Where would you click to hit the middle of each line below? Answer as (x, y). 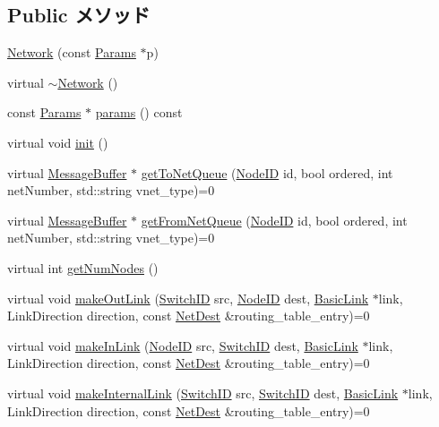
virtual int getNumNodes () (83, 267)
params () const (139, 112)
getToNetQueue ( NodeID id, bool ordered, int (267, 172)
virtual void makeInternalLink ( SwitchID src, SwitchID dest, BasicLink (203, 393)
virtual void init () (58, 142)
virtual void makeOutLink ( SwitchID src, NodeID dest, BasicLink (188, 298)
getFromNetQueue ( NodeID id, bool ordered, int (274, 220)
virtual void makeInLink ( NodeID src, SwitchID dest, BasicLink (183, 345)
